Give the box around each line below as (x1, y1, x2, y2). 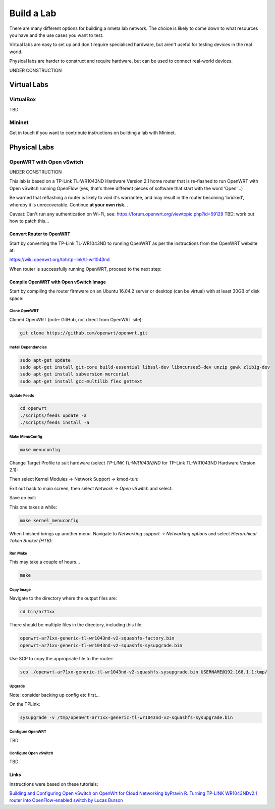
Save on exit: (9, 495, 36, 501)
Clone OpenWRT (9, 309, 39, 314)
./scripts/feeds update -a (20, 412, 87, 418)
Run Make (9, 550, 27, 556)
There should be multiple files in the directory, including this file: (9, 622, 143, 628)
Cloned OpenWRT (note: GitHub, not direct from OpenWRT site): (9, 317, 143, 323)
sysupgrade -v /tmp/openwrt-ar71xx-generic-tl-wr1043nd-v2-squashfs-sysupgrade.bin (20, 714, 233, 720)
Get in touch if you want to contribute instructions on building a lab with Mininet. (9, 130, 176, 136)
